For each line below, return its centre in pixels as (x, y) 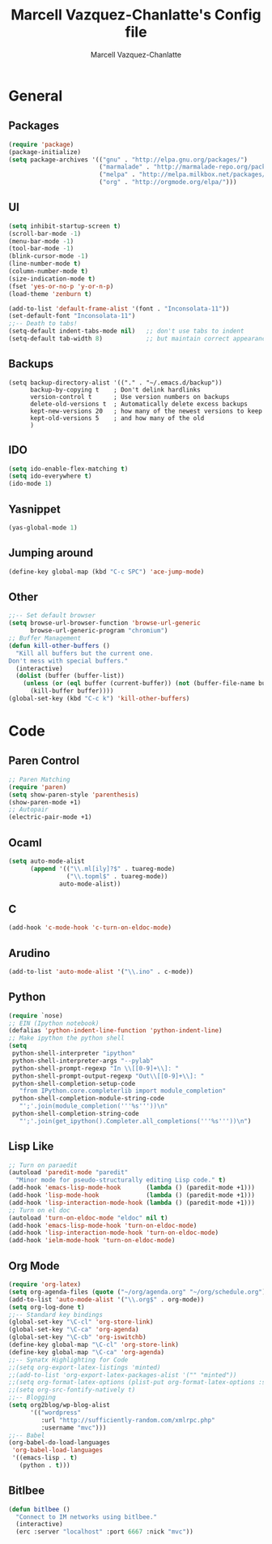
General (36, 96)
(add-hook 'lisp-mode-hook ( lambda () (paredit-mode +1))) (132, 1195)
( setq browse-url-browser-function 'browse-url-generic (104, 623)
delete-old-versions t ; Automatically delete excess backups (139, 404)
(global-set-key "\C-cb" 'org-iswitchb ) (78, 1337)
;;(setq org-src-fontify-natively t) (72, 1390)
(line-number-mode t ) (45, 264)
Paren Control (44, 761)
